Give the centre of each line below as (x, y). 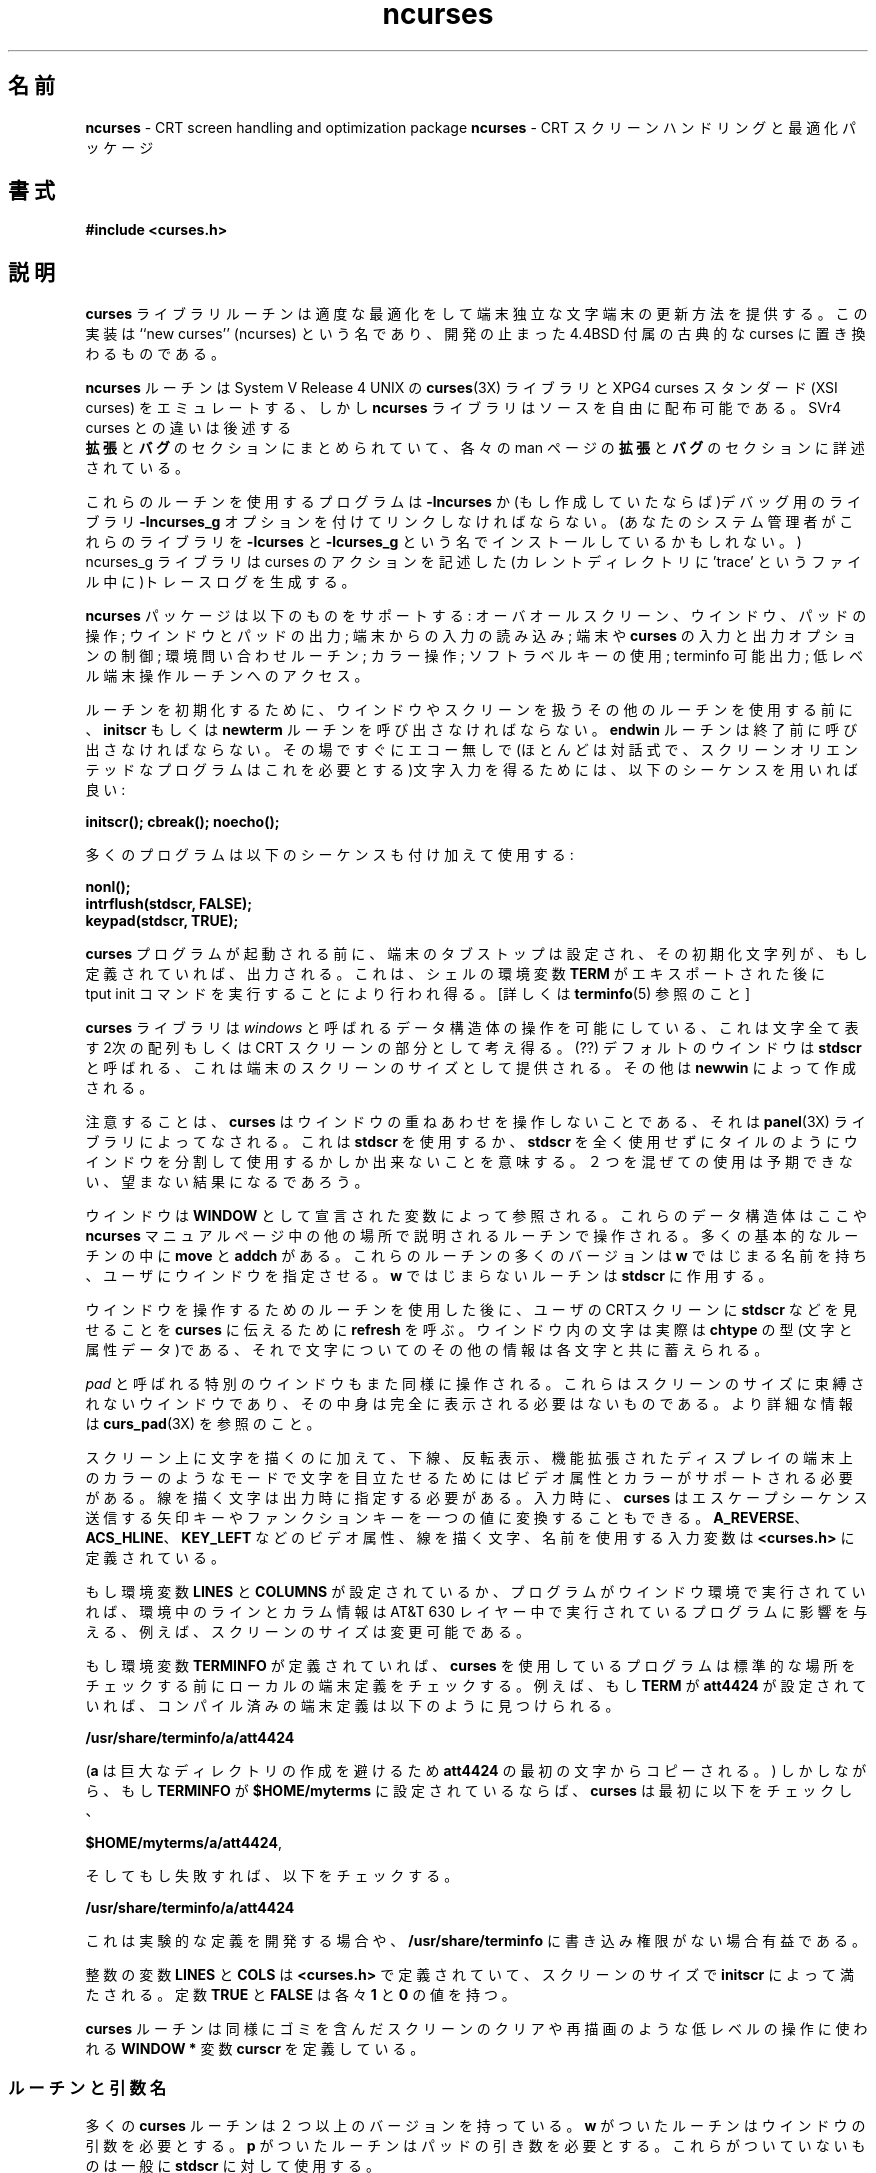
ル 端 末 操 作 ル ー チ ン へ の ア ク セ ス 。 (227, 676)
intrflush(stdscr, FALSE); (169, 904)
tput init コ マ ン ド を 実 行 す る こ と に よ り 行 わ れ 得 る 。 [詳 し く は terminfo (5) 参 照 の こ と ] (418, 994)
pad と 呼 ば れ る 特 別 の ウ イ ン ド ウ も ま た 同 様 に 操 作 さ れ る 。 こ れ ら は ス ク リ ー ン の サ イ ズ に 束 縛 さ (475, 1384)
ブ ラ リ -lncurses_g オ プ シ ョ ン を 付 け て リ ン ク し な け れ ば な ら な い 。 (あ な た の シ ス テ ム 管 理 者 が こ (469, 522)
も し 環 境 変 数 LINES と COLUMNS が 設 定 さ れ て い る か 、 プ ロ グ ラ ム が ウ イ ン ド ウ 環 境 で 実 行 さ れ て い (475, 1592)
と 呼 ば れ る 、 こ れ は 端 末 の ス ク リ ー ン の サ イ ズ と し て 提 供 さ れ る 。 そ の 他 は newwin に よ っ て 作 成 (471, 1068)
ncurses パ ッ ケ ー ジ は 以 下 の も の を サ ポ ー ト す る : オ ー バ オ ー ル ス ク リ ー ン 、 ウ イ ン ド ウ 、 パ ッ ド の (476, 616)
